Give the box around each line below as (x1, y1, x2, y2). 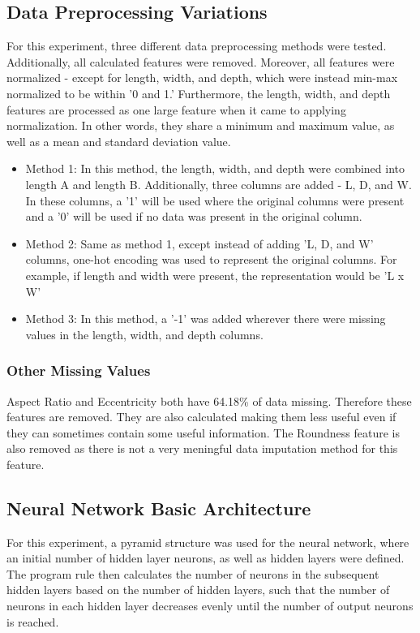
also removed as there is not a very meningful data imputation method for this (6, 440, 398, 457)
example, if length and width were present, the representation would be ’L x (25, 266, 405, 283)
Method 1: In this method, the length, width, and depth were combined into (25, 160, 405, 177)
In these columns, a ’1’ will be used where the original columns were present (25, 192, 405, 209)
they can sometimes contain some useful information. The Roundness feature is (6, 424, 400, 441)
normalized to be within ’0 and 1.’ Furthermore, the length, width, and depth (6, 84, 391, 101)
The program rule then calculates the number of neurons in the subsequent (6, 565, 379, 582)
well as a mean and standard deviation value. (6, 132, 231, 149)
